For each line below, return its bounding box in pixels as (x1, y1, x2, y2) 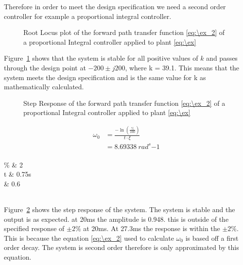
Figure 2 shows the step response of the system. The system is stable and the (4, 204, 235, 215)
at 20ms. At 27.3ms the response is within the (83, 223, 220, 233)
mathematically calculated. (4, 82, 84, 92)
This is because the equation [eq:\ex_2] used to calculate (4, 232, 174, 243)
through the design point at (4, 62, 86, 72)
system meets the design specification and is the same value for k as (4, 72, 206, 82)
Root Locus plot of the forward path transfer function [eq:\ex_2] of (23, 27, 225, 37)
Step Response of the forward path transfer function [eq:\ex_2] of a (23, 98, 226, 108)
